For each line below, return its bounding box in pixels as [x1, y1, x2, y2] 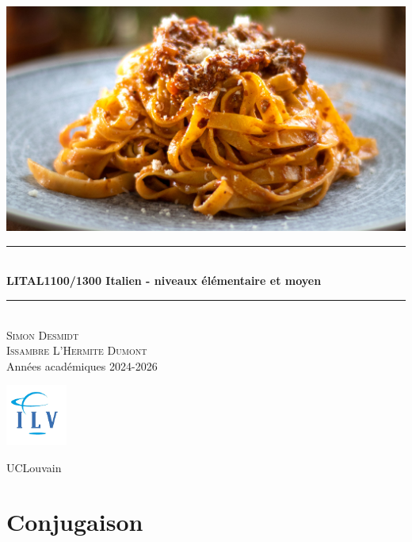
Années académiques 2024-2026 [6, 357, 158, 374]
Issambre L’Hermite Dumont [6, 342, 147, 359]
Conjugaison [6, 505, 143, 538]
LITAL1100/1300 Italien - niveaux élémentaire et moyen [6, 272, 322, 289]
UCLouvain [6, 459, 62, 475]
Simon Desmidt [6, 326, 79, 343]
